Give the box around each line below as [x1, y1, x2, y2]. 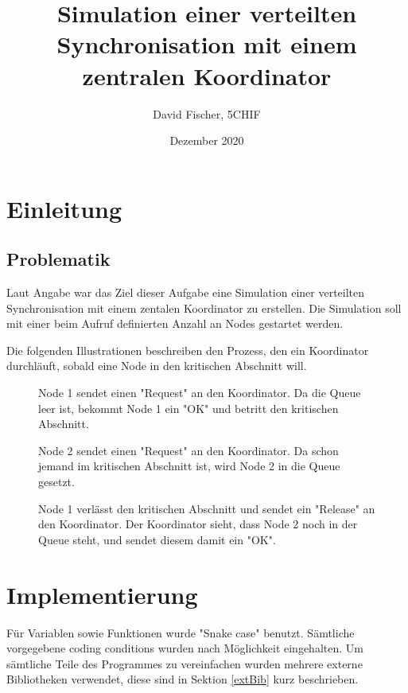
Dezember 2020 [169, 132, 244, 149]
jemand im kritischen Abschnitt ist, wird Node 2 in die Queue [38, 457, 340, 474]
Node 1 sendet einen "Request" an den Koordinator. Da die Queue [38, 384, 361, 401]
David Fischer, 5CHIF [153, 105, 261, 122]
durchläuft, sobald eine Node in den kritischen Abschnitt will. [6, 357, 307, 374]
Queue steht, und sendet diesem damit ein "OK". [38, 531, 276, 547]
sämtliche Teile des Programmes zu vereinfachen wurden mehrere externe [6, 655, 363, 672]
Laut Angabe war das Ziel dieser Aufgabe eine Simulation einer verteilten [6, 284, 365, 301]
